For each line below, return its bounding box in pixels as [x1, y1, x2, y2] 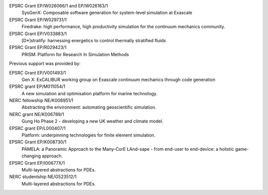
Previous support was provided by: [9, 61, 81, 66]
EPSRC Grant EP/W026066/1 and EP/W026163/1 [9, 3, 108, 8]
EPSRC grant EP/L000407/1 [9, 125, 66, 131]
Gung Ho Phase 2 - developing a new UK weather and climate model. [21, 118, 164, 124]
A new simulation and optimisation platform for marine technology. [21, 90, 158, 96]
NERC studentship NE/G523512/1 [9, 174, 77, 180]
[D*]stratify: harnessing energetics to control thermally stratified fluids [21, 37, 166, 43]
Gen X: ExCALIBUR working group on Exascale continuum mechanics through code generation [21, 76, 215, 82]
